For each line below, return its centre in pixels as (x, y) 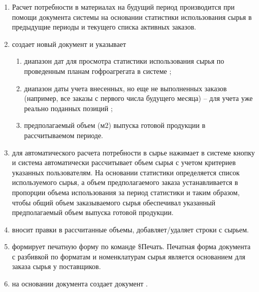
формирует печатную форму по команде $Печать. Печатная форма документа (131, 246)
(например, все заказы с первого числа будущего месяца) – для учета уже (138, 98)
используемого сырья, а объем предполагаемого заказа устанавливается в (125, 182)
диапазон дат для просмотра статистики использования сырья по (124, 61)
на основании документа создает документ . (80, 284)
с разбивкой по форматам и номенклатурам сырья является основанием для (128, 256)
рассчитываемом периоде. (64, 135)
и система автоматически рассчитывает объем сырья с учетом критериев (124, 162)
